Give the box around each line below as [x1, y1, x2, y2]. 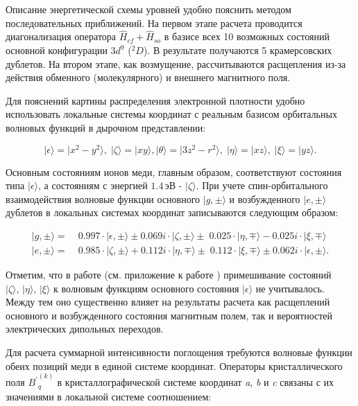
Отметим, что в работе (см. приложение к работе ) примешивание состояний [6, 267, 332, 282]
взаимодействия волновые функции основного [6, 191, 201, 206]
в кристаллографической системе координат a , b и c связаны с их [57, 375, 334, 389]
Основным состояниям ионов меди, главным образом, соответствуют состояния [6, 164, 342, 179]
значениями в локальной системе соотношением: [6, 389, 212, 403]
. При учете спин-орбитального [196, 178, 328, 193]
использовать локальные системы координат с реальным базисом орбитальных [6, 107, 337, 121]
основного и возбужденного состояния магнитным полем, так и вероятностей [6, 308, 333, 322]
